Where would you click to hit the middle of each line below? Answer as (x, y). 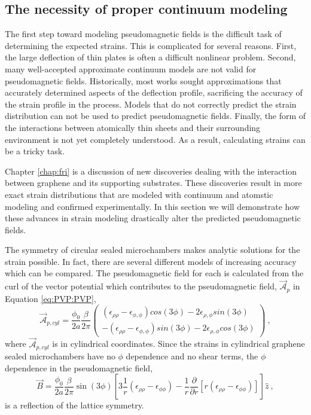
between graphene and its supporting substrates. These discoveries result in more (153, 183)
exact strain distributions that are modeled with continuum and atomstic (139, 194)
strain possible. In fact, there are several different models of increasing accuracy (151, 261)
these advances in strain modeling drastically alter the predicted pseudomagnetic (153, 218)
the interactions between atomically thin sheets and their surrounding (133, 127)
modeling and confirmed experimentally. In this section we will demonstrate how (153, 206)
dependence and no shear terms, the (192, 356)
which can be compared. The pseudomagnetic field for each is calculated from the (154, 273)
